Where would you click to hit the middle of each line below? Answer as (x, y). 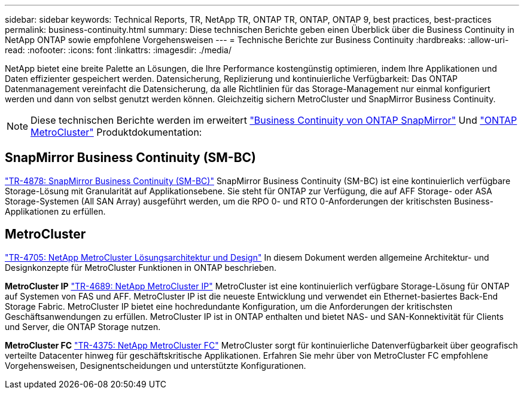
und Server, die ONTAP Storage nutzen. (83, 326)
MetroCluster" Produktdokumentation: (116, 132)
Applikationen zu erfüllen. (55, 211)
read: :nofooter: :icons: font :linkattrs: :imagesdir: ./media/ (118, 50)
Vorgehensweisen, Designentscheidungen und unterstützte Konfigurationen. (156, 365)
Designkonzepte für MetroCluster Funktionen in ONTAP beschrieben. (141, 267)
